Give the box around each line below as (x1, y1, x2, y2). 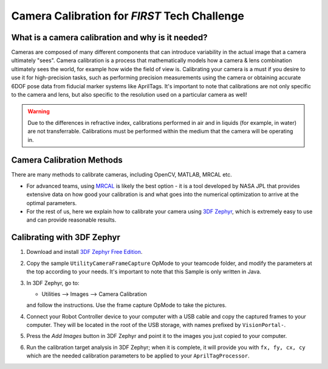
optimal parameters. (26, 199, 77, 206)
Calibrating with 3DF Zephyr (11, 232, 121, 243)
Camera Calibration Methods (11, 155, 123, 166)
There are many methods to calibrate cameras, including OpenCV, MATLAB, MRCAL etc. (11, 171, 232, 178)
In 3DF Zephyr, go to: (26, 279, 80, 286)
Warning (27, 108, 50, 115)
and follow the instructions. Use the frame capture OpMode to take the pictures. (26, 301, 227, 309)
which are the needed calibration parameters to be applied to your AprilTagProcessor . (26, 352, 250, 359)
